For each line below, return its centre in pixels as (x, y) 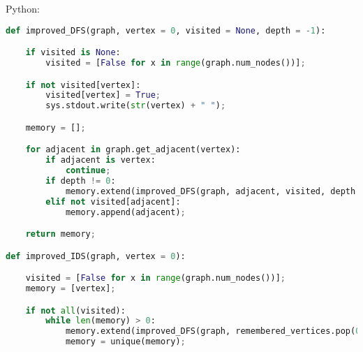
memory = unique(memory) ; (125, 342)
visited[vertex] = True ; (103, 95)
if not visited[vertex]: (83, 85)
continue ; (88, 171)
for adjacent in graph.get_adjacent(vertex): (133, 150)
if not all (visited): (75, 310)
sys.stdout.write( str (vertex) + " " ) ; (136, 106)
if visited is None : (73, 53)
